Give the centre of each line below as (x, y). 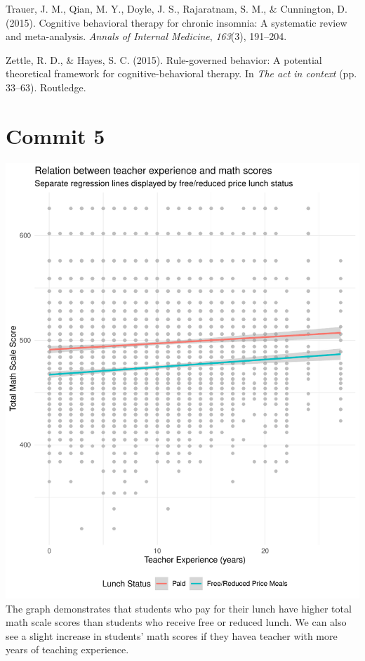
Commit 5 (55, 135)
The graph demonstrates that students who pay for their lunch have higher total (179, 608)
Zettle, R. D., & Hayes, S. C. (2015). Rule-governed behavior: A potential (164, 59)
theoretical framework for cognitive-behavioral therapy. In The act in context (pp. (181, 73)
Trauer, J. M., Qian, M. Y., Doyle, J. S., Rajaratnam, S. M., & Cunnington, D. (177, 8)
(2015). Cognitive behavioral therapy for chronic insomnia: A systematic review (177, 22)
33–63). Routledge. (46, 87)
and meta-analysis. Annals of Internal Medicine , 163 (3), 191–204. (146, 36)
